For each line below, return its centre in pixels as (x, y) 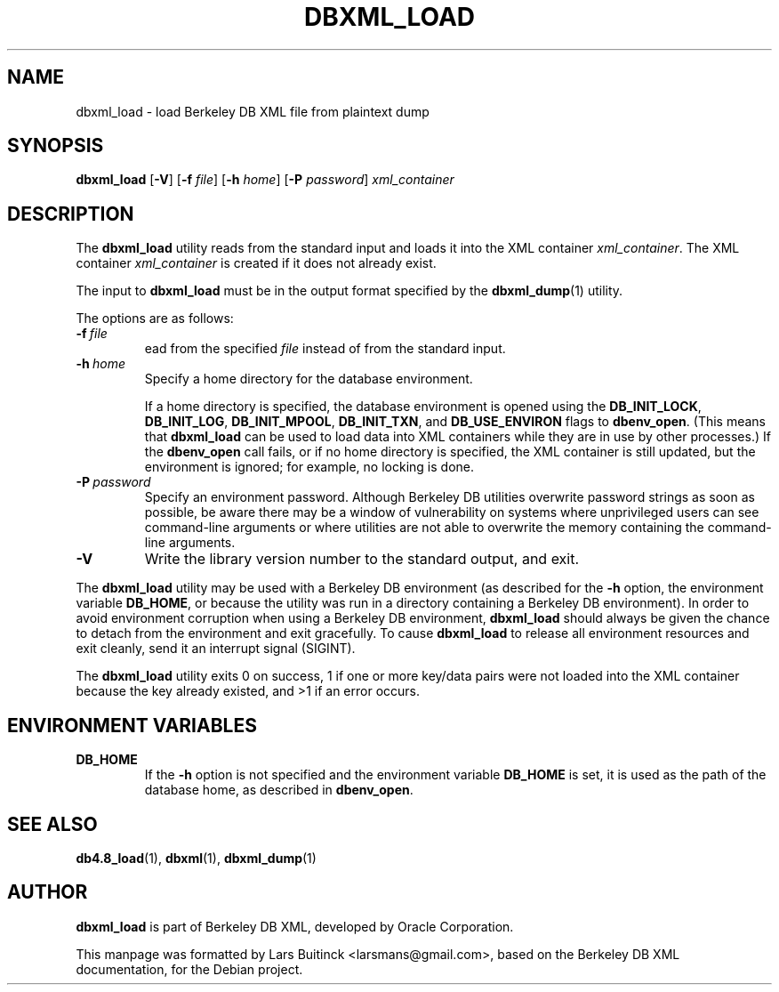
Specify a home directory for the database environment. (309, 379)
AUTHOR (48, 892)
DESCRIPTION (71, 214)
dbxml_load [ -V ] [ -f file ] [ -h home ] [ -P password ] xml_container (265, 180)
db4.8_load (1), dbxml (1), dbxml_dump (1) (196, 858)
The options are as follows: (155, 319)
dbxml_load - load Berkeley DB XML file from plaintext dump (253, 111)
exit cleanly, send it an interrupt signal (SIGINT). (216, 649)
